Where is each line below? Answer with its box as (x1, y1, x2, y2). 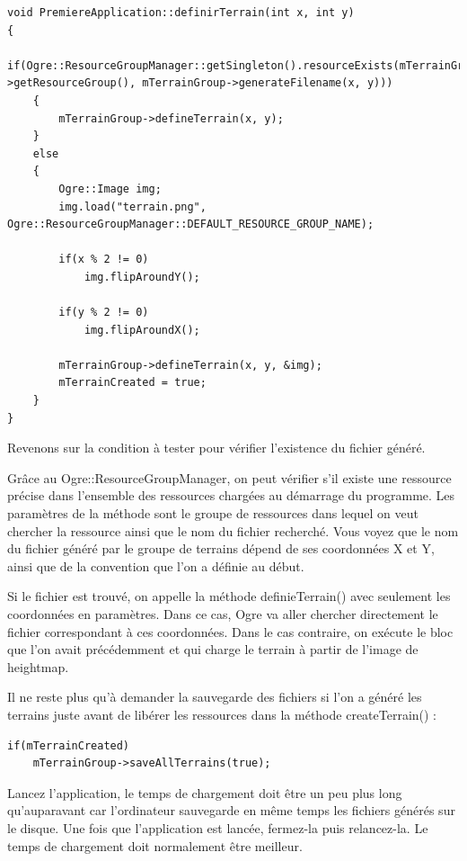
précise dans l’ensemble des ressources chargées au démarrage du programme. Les (7, 486, 455, 505)
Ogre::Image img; (58, 182, 162, 195)
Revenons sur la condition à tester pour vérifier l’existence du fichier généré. (7, 438, 426, 457)
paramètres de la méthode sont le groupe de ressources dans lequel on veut (7, 504, 419, 523)
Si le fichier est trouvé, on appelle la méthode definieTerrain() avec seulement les (7, 587, 451, 605)
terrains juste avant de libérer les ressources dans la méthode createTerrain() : (7, 704, 437, 723)
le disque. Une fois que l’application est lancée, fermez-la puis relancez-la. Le (7, 818, 428, 837)
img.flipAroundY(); (84, 270, 200, 283)
